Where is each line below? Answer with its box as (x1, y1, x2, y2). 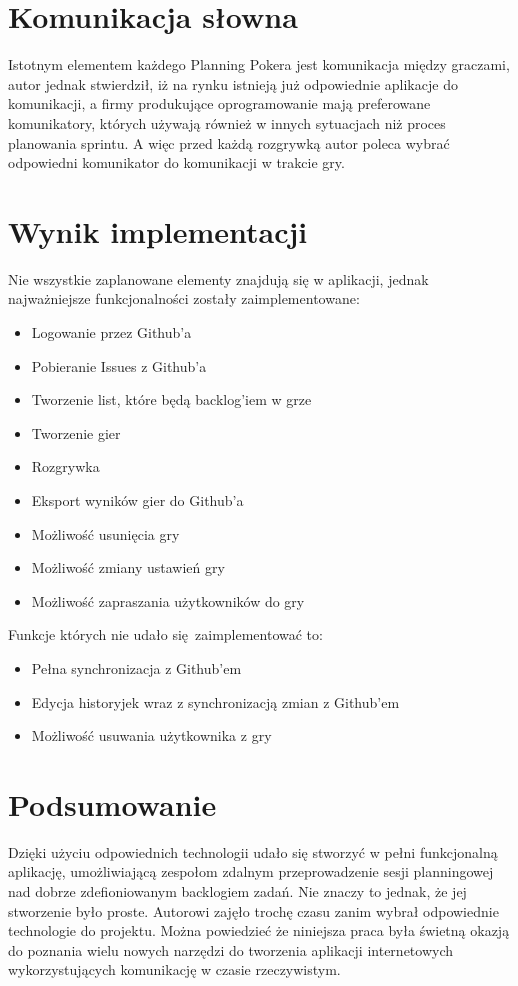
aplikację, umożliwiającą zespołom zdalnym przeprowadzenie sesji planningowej (8, 861, 494, 882)
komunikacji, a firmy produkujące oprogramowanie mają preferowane (8, 93, 431, 114)
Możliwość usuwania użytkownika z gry (31, 725, 272, 746)
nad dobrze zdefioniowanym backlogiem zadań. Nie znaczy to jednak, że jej (8, 881, 467, 902)
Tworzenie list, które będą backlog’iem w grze (31, 389, 312, 410)
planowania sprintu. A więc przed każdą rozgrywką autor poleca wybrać (8, 132, 450, 153)
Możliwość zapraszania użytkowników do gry (31, 590, 305, 611)
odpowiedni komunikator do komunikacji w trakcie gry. (8, 152, 345, 173)
